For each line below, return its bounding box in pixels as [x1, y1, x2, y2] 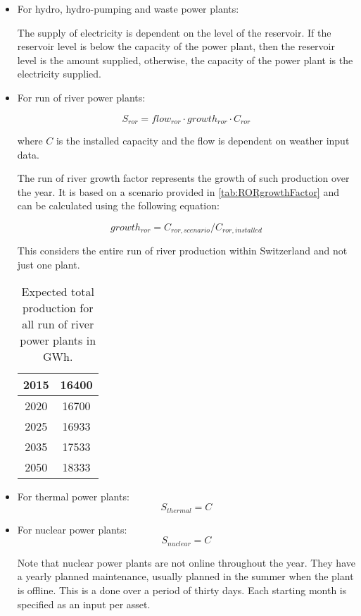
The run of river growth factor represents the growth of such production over [17, 171, 350, 185]
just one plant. [17, 257, 80, 272]
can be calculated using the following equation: [17, 198, 220, 213]
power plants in [20, 331, 96, 348]
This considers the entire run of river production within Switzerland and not [17, 243, 348, 258]
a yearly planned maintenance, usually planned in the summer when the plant [17, 569, 354, 584]
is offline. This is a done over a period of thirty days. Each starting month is [17, 582, 347, 597]
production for [22, 299, 94, 316]
